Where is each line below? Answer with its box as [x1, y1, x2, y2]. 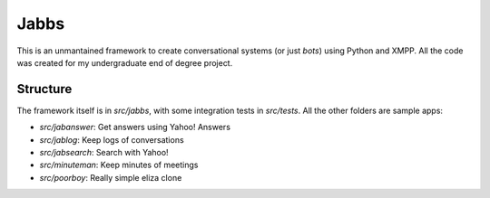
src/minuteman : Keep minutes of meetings [39, 159, 199, 171]
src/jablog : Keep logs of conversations [39, 134, 185, 145]
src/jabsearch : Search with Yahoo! [39, 147, 169, 158]
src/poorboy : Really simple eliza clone [39, 172, 182, 183]
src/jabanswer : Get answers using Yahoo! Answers [39, 122, 231, 133]
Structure [16, 81, 73, 97]
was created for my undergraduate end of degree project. [16, 57, 233, 68]
